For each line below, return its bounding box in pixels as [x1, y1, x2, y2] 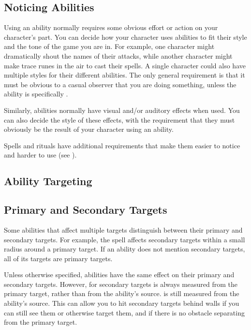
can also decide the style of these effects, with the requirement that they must [4, 114, 235, 125]
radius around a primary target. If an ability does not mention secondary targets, [4, 244, 245, 254]
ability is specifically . [4, 89, 68, 99]
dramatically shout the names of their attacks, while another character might [4, 50, 233, 61]
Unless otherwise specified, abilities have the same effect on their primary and [4, 269, 235, 280]
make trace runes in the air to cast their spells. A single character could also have [4, 60, 246, 70]
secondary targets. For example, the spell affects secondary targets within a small [4, 234, 245, 244]
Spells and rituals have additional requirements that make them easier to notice [4, 140, 240, 150]
